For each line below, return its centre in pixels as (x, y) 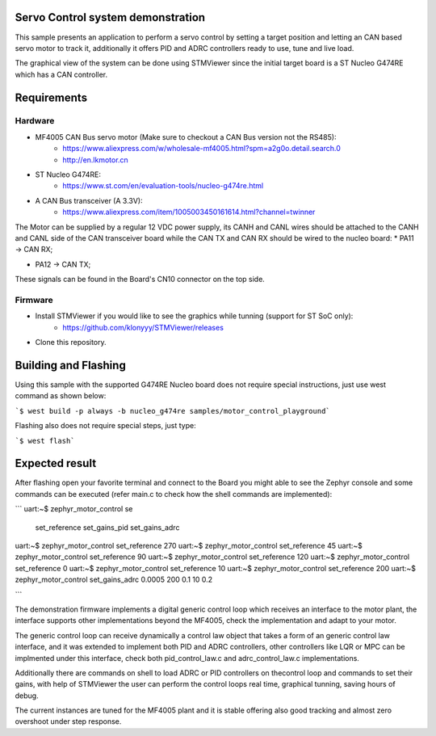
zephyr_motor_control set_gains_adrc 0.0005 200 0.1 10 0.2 (114, 580)
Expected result (56, 463)
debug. (27, 696)
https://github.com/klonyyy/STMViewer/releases (143, 327)
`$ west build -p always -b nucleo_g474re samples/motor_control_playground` (172, 411)
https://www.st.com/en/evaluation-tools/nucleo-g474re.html (163, 186)
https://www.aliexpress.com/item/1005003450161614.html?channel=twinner (189, 212)
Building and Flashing (71, 365)
